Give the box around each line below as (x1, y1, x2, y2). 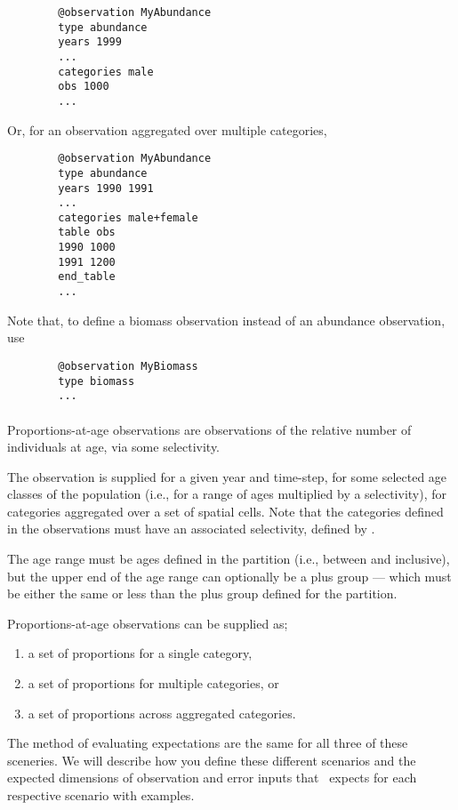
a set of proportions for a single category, (28, 644, 253, 662)
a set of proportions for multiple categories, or (28, 674, 279, 693)
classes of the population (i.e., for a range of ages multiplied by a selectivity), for (7, 485, 447, 503)
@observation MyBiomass (58, 359, 198, 373)
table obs (58, 226, 116, 239)
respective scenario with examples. (7, 786, 195, 804)
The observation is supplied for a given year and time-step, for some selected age (7, 467, 447, 485)
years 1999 (58, 36, 122, 49)
